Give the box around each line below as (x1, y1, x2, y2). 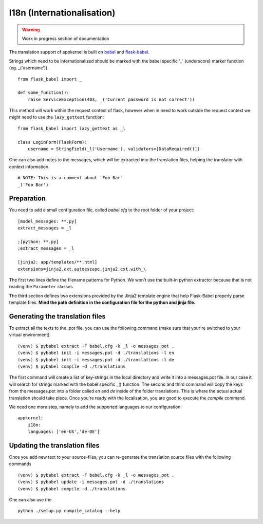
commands (9, 461, 32, 467)
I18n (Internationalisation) (9, 7, 115, 18)
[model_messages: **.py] (18, 218, 77, 224)
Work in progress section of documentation (22, 36, 110, 41)
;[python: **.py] (18, 239, 59, 244)
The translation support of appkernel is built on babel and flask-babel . (9, 49, 150, 55)
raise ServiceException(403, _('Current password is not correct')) (27, 96, 195, 102)
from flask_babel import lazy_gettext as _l (18, 126, 126, 131)
